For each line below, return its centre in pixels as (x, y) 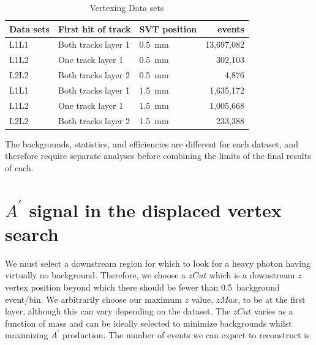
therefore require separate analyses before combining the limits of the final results (158, 156)
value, (202, 299)
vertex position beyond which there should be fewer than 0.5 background (142, 287)
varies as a (274, 311)
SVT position (168, 28)
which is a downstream (252, 275)
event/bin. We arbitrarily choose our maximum (93, 299)
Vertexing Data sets (127, 7)
